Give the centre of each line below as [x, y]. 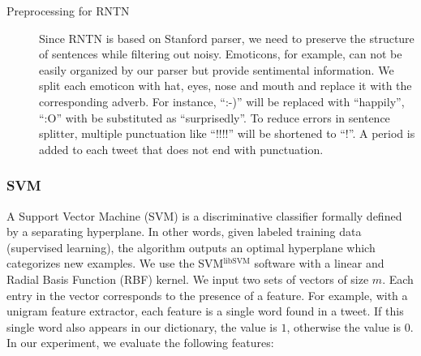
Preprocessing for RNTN [68, 11]
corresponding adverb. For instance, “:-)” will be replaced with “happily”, [222, 101]
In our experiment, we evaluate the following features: [140, 343]
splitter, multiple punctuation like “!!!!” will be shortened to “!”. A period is [227, 133]
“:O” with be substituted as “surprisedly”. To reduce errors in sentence [215, 117]
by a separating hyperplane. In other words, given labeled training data [184, 232]
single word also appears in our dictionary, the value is [142, 326]
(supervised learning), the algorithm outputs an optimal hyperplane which [191, 247]
